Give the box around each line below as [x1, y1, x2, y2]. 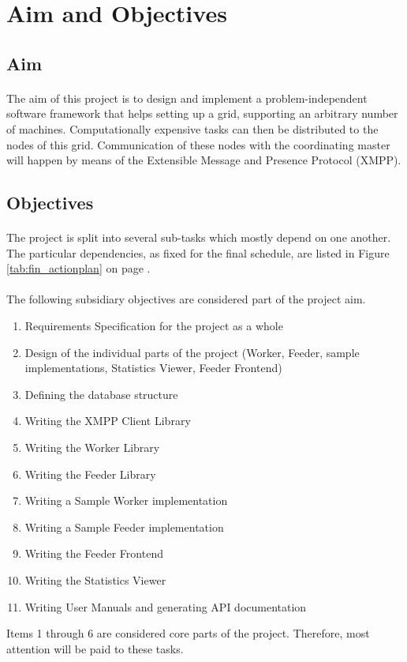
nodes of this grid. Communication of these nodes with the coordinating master [6, 136, 390, 152]
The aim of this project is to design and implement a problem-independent [6, 89, 368, 106]
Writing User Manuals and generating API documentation [24, 598, 307, 615]
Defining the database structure [24, 386, 178, 402]
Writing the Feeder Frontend [24, 545, 163, 562]
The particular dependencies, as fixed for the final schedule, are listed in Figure [6, 244, 390, 261]
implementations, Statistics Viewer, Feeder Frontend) [24, 359, 282, 376]
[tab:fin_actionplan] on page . [6, 260, 151, 276]
